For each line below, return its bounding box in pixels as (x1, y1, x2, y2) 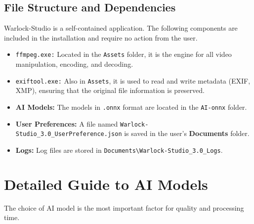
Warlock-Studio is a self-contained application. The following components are (4, 23, 238, 33)
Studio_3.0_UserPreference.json (15, 131, 122, 138)
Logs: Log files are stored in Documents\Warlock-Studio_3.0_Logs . (15, 144, 223, 155)
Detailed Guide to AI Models (4, 174, 208, 194)
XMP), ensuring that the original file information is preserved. (15, 85, 205, 95)
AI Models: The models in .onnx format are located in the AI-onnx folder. (15, 101, 247, 112)
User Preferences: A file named (15, 118, 118, 129)
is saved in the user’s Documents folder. (124, 128, 250, 138)
